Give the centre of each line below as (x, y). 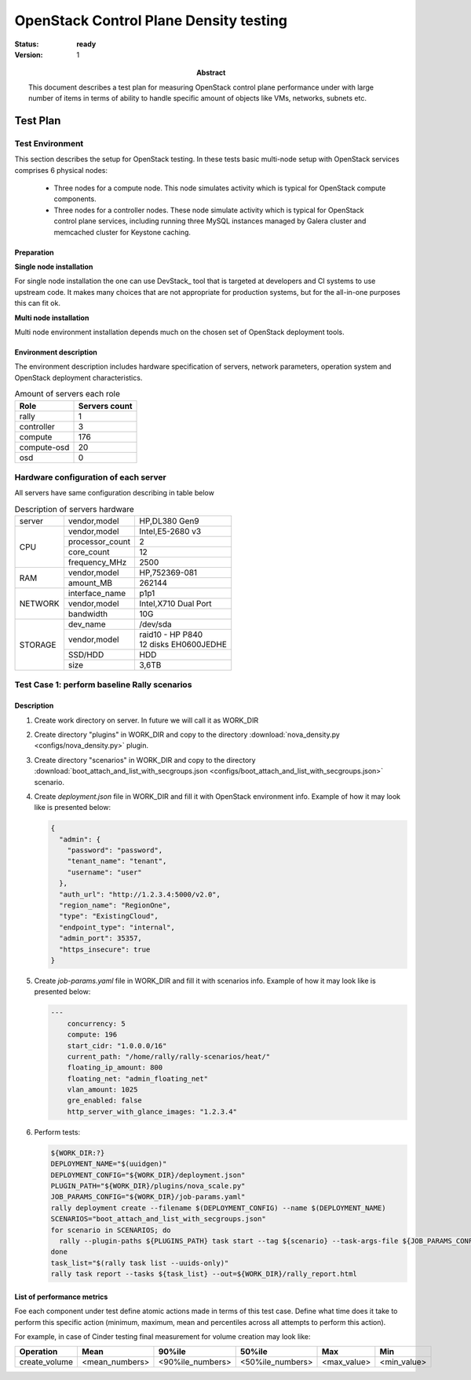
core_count (89, 552)
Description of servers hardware (75, 509)
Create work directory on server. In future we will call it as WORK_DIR (146, 720)
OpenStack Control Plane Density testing (151, 20)
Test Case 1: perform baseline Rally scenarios (103, 685)
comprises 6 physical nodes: (61, 170)
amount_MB (90, 583)
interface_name (97, 594)
